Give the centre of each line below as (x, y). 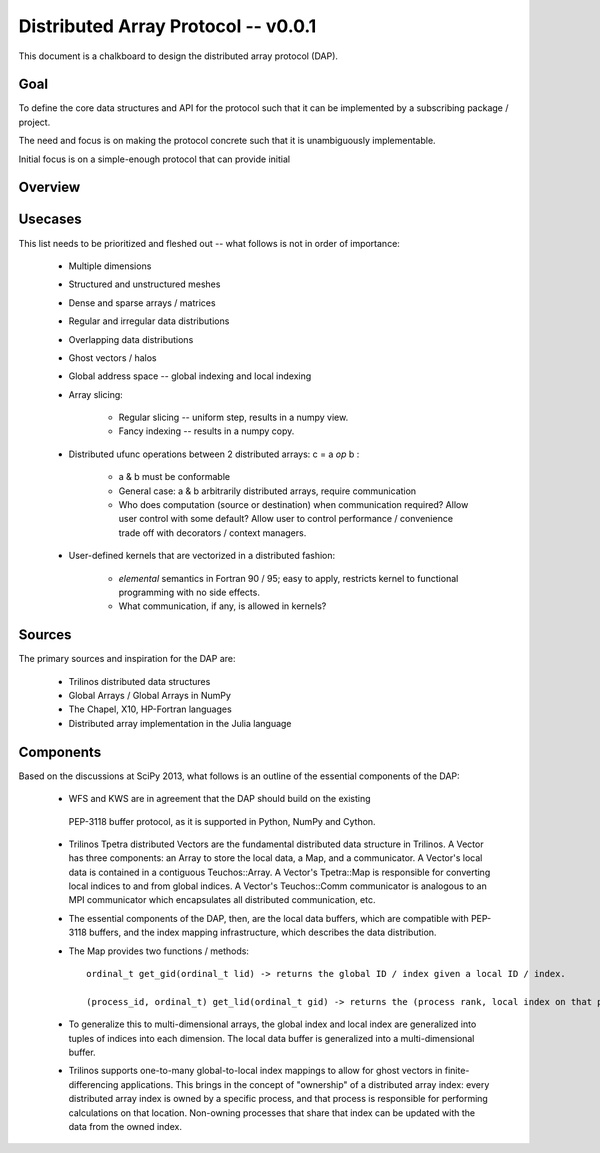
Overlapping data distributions (131, 339)
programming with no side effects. (189, 592)
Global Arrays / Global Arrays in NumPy (150, 696)
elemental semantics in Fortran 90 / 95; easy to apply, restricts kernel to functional (288, 578)
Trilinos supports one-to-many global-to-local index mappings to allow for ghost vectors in (255, 1071)
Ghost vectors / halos (112, 357)
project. (34, 122)
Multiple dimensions (110, 266)
